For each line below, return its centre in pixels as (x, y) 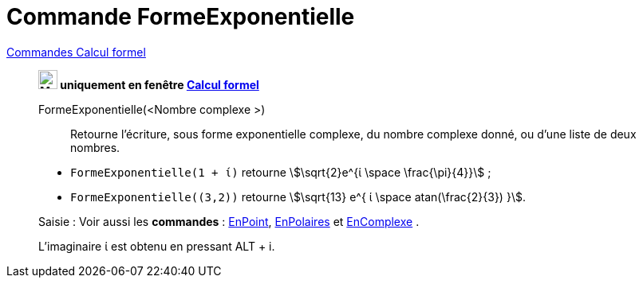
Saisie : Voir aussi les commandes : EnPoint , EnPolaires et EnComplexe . (229, 221)
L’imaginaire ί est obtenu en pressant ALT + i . (157, 246)
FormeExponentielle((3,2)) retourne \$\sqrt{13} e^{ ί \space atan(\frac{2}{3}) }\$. (298, 196)
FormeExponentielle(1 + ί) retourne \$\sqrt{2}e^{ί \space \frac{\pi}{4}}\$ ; (281, 172)
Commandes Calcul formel (76, 52)
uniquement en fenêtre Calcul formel (160, 84)
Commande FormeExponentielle (181, 17)
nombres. (95, 147)
